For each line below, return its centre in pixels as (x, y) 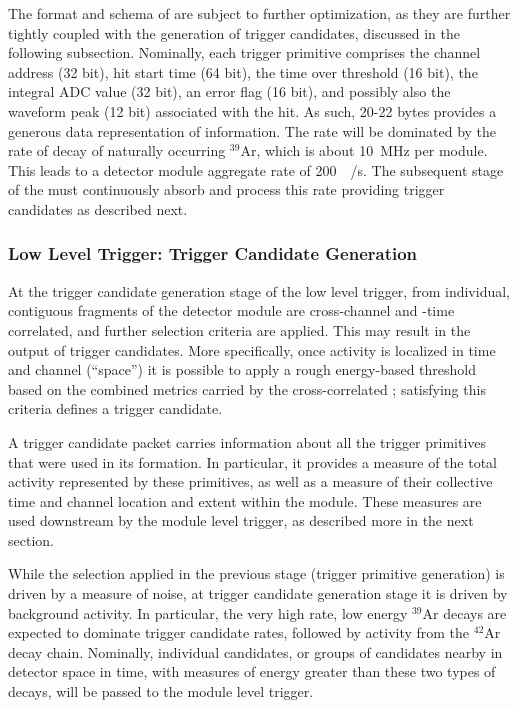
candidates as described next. (98, 208)
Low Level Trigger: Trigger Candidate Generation (213, 253)
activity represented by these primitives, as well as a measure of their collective (250, 481)
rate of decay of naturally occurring (117, 150)
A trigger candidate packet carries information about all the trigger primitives (247, 441)
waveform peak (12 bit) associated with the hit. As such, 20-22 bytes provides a (252, 110)
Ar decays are (464, 612)
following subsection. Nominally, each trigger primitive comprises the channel (244, 52)
